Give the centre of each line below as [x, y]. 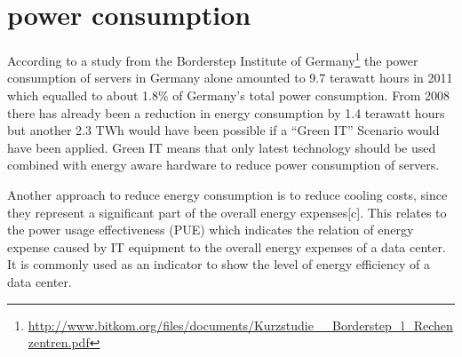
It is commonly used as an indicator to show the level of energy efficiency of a [219, 264]
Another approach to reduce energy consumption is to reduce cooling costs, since [227, 194]
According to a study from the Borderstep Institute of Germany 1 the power [213, 59]
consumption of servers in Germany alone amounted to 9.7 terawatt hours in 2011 [230, 78]
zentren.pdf [59, 342]
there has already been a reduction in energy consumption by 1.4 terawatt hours [226, 112]
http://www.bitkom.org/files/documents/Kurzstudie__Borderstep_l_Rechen [240, 325]
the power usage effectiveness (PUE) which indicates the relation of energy [211, 230]
